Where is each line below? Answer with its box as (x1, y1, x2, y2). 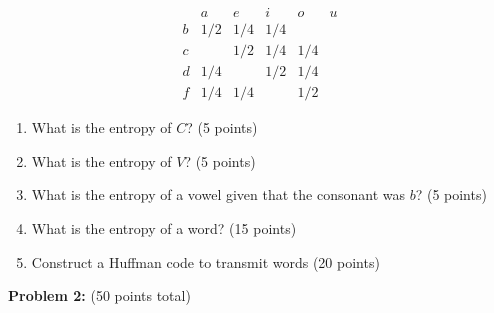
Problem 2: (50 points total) (8, 285, 191, 306)
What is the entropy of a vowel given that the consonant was (31, 184, 405, 205)
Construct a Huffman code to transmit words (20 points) (31, 251, 380, 272)
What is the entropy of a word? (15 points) (31, 217, 297, 238)
